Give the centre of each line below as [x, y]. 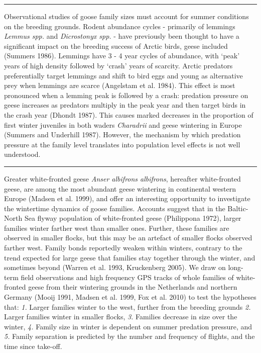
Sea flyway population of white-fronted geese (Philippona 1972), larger [133, 218]
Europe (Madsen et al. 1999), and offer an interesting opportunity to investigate [127, 198]
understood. [22, 154]
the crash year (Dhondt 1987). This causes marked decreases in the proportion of [129, 114]
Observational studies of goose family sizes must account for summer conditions [126, 16]
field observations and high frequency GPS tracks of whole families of [127, 277]
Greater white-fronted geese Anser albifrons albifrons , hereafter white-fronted [122, 178]
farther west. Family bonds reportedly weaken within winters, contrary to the [123, 248]
